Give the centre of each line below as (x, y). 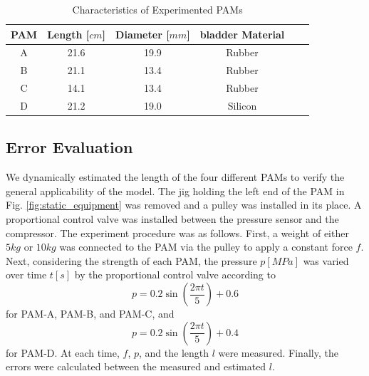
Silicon (242, 105)
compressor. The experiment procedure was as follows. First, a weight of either (177, 233)
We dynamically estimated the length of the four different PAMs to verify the (175, 177)
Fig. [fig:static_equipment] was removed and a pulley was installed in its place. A (184, 205)
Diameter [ (142, 34)
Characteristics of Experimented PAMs (157, 9)
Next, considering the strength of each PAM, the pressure (131, 260)
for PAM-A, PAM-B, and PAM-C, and (90, 314)
